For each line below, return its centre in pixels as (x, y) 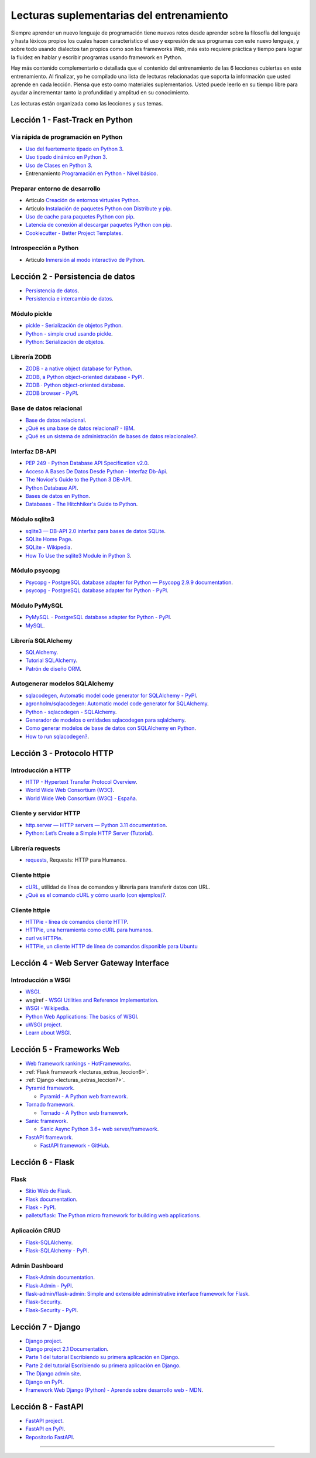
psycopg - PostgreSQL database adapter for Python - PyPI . (97, 590)
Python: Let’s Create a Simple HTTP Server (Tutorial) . (90, 833)
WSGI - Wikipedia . (48, 1008)
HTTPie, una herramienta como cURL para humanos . (89, 930)
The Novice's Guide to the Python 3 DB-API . (79, 480)
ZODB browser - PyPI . (52, 393)
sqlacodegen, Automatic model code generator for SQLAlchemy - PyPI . (111, 695)
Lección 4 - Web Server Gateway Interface (90, 963)
